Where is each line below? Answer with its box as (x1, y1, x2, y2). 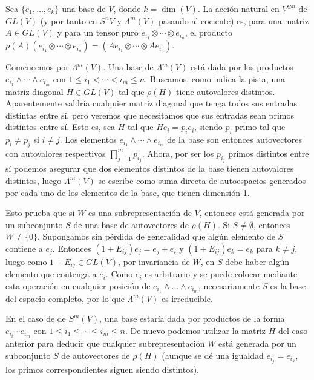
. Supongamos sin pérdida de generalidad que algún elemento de (37, 230, 275, 243)
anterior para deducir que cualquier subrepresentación (5, 337, 205, 350)
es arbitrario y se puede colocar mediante (145, 267, 298, 280)
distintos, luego (5, 174, 62, 186)
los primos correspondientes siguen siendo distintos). (5, 362, 200, 375)
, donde (113, 2, 141, 15)
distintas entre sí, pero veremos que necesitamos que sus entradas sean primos (5, 108, 294, 121)
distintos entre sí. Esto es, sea (5, 120, 116, 133)
